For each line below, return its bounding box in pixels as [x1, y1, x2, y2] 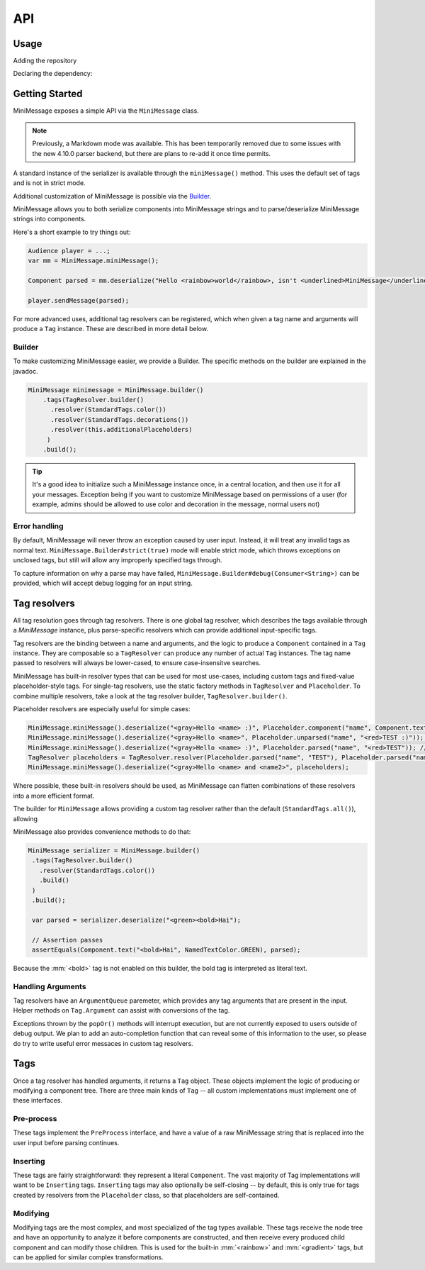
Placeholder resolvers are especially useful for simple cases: [13, 704, 191, 713]
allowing [13, 814, 38, 823]
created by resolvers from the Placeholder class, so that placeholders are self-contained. [13, 1191, 280, 1199]
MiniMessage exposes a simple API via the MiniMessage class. [13, 106, 200, 115]
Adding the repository [13, 57, 77, 65]
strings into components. [13, 215, 86, 223]
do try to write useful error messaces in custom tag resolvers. [13, 1039, 194, 1047]
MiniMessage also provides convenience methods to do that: [13, 828, 191, 836]
